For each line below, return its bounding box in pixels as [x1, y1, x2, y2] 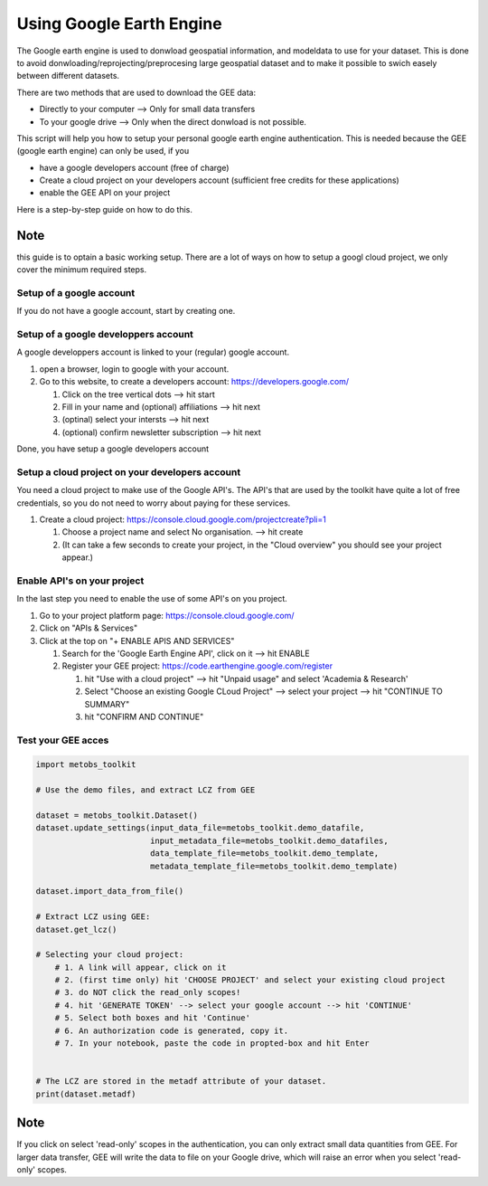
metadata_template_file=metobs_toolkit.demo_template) [149, 860, 399, 871]
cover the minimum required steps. [16, 264, 147, 275]
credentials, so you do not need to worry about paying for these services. [16, 498, 291, 508]
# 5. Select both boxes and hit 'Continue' [54, 1013, 250, 1023]
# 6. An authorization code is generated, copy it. [54, 1025, 289, 1036]
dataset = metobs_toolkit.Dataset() [35, 811, 199, 821]
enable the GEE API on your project [39, 187, 171, 198]
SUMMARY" [84, 698, 130, 709]
